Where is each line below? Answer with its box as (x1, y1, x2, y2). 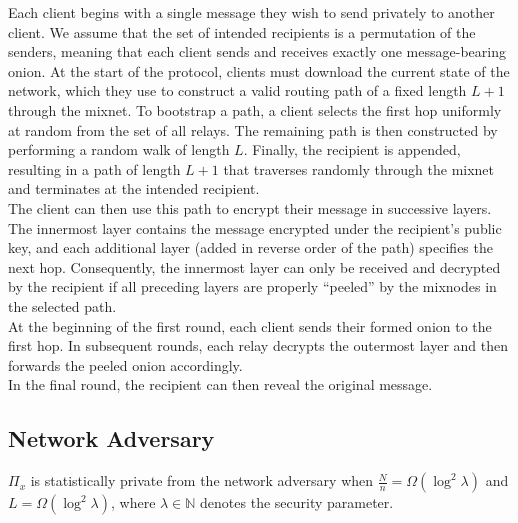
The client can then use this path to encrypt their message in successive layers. (8, 197, 492, 218)
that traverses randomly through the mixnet (223, 158, 495, 179)
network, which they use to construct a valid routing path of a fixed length (8, 80, 467, 101)
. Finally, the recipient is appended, (243, 139, 461, 160)
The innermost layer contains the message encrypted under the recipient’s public (8, 217, 502, 238)
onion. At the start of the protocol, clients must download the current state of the (8, 60, 510, 81)
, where (111, 492, 156, 513)
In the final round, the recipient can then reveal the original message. (8, 374, 433, 395)
